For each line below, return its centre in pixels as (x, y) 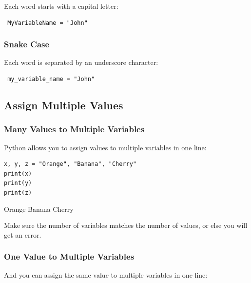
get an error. (23, 234)
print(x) (18, 173)
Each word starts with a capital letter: (61, 6)
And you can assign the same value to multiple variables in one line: (106, 274)
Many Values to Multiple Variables (74, 129)
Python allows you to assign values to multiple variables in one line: (105, 147)
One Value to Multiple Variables (69, 256)
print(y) (18, 183)
